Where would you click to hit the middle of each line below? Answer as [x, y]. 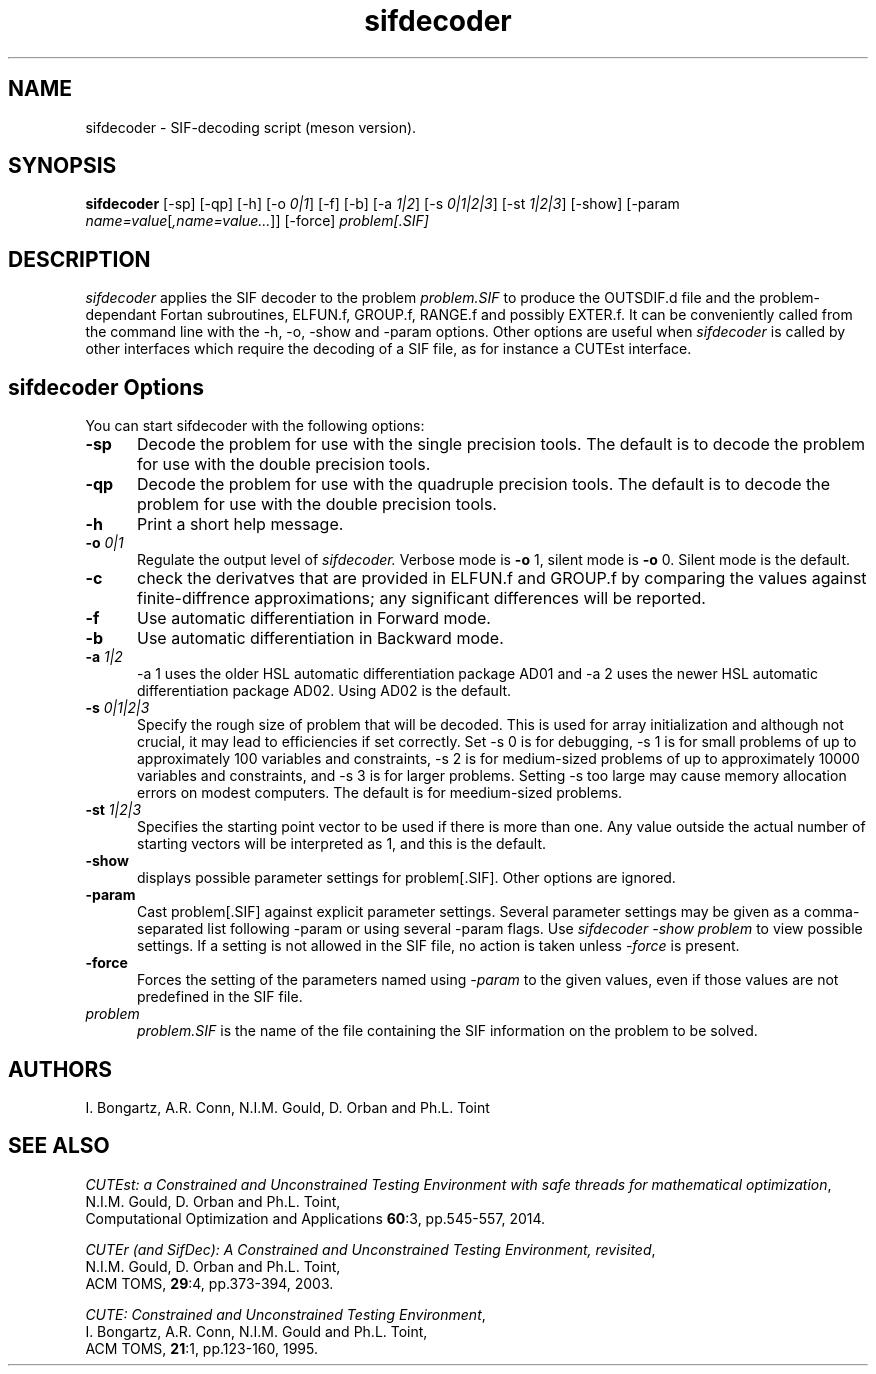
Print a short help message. [240, 524]
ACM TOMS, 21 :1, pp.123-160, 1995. [202, 1348]
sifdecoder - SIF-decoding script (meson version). [251, 127]
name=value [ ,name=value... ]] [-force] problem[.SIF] [257, 221]
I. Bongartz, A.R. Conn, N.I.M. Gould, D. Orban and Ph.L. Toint [287, 1107]
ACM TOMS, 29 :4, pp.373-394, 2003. [209, 1283]
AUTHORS [60, 1069]
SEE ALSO [59, 1146]
